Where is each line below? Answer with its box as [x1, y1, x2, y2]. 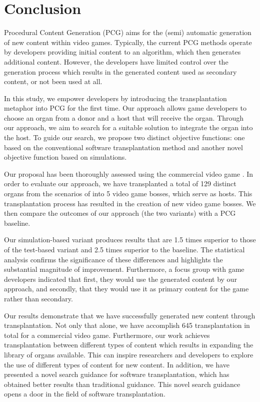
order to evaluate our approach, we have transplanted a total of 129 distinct [4, 178, 236, 189]
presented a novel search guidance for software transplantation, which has [4, 369, 229, 379]
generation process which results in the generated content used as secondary [4, 66, 237, 77]
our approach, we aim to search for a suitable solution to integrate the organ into [4, 122, 253, 133]
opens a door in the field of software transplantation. [4, 388, 165, 399]
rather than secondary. [4, 293, 73, 303]
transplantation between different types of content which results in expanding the [4, 339, 253, 350]
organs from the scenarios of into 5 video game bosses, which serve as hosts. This [4, 188, 252, 199]
